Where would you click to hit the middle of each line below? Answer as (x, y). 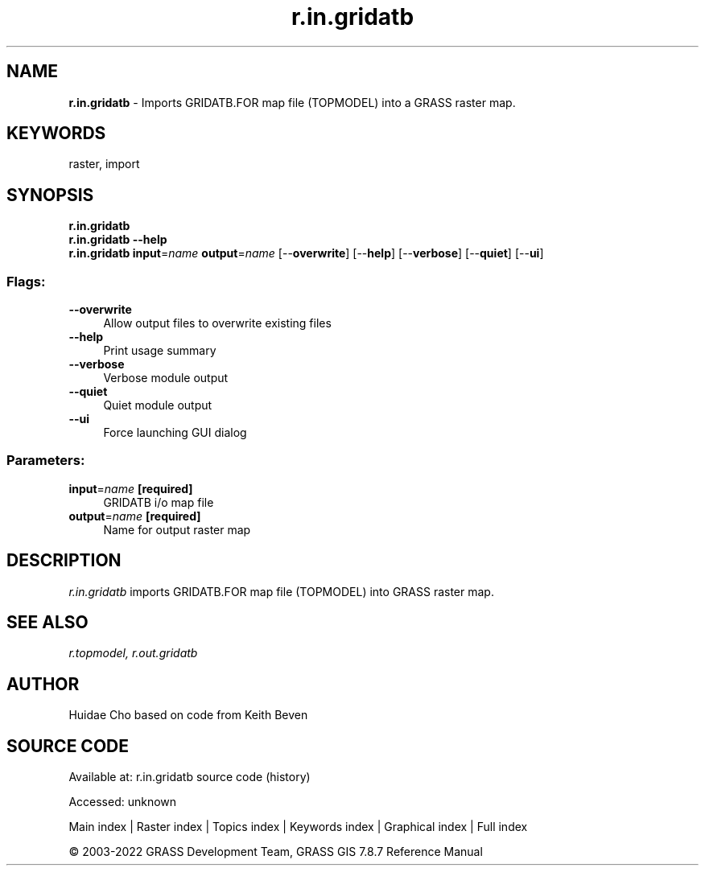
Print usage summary (160, 351)
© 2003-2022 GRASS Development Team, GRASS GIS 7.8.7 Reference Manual (276, 852)
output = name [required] (135, 516)
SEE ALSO (47, 623)
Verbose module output (166, 378)
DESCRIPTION (64, 561)
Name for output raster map (177, 529)
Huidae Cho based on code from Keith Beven (188, 715)
